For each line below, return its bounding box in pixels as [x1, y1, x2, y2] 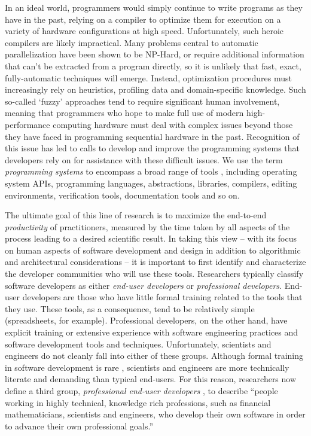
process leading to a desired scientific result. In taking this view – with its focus [5, 232, 297, 245]
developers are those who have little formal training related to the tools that [22, 291, 303, 303]
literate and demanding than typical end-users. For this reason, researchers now [5, 373, 297, 385]
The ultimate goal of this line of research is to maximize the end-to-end [5, 209, 267, 221]
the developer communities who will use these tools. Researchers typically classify [5, 267, 304, 280]
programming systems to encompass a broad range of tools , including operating [5, 165, 297, 178]
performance [5, 118, 50, 130]
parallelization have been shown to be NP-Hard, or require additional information [5, 48, 304, 60]
